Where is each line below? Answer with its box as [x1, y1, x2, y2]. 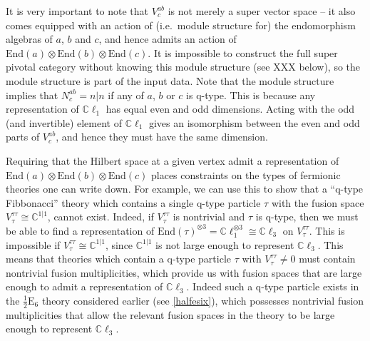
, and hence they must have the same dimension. [56, 129, 268, 144]
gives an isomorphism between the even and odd [148, 115, 360, 130]
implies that [6, 87, 58, 102]
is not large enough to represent [155, 237, 294, 252]
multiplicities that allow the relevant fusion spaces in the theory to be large [6, 307, 335, 322]
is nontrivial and [173, 209, 245, 224]
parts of [6, 129, 40, 144]
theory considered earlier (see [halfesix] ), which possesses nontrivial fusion [41, 292, 364, 307]
